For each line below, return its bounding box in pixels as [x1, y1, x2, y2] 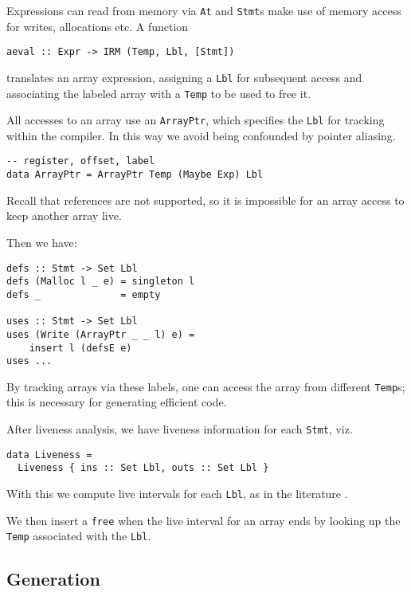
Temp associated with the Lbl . [6, 527, 151, 544]
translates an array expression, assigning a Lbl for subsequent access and [6, 69, 362, 85]
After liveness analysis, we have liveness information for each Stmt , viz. [6, 421, 353, 437]
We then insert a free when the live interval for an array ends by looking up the [6, 512, 401, 528]
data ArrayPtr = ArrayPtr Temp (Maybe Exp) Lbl [6, 169, 264, 181]
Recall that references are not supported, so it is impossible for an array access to [6, 191, 405, 208]
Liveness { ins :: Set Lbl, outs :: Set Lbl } [18, 462, 269, 474]
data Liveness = [6, 449, 92, 461]
